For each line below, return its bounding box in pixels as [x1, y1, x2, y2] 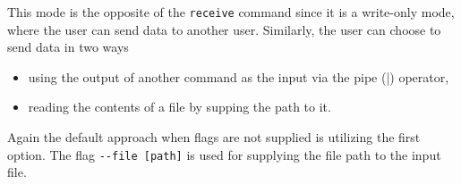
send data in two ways [7, 38, 129, 56]
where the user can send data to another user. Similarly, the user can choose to [7, 20, 441, 38]
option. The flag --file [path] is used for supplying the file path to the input [7, 145, 441, 163]
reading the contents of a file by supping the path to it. [28, 97, 331, 116]
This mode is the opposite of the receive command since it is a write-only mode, [7, 3, 455, 21]
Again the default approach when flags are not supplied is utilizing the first [7, 128, 421, 146]
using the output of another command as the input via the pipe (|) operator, [28, 67, 449, 86]
